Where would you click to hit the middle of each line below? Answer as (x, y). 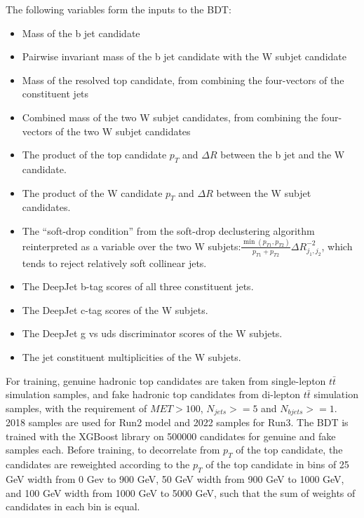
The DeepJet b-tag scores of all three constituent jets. (138, 286)
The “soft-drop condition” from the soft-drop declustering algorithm (168, 230)
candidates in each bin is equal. (73, 506)
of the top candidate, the (289, 450)
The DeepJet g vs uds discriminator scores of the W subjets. (152, 333)
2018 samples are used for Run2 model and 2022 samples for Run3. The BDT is (177, 422)
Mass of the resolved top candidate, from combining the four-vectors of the (183, 80)
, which (337, 246)
